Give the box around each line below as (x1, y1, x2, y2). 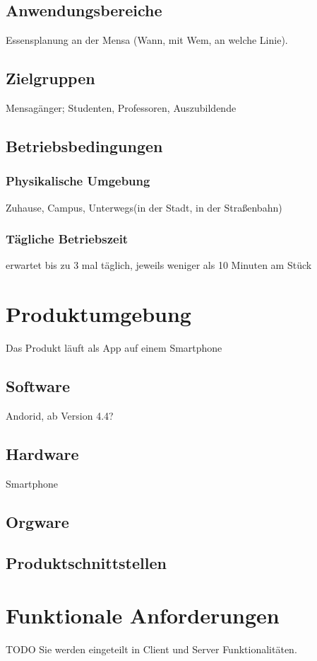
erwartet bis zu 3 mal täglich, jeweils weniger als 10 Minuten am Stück (6, 258, 312, 272)
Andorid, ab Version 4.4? (6, 408, 114, 423)
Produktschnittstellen (6, 552, 167, 574)
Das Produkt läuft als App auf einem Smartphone (6, 340, 222, 355)
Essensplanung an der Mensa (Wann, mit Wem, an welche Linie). (6, 33, 288, 47)
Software (6, 375, 71, 397)
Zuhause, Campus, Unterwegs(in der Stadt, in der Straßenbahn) (6, 200, 282, 214)
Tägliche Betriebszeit (6, 230, 128, 248)
